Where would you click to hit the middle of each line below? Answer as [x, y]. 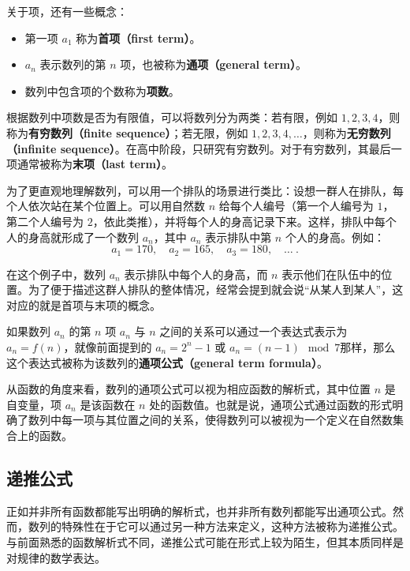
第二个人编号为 [45, 221]
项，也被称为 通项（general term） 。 [214, 64]
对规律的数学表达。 [56, 557]
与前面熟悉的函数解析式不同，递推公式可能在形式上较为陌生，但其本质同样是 [205, 541]
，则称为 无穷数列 [347, 132]
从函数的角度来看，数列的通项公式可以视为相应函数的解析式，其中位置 [188, 389]
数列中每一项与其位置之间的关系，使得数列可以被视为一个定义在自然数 [210, 420]
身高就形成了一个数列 [83, 237]
